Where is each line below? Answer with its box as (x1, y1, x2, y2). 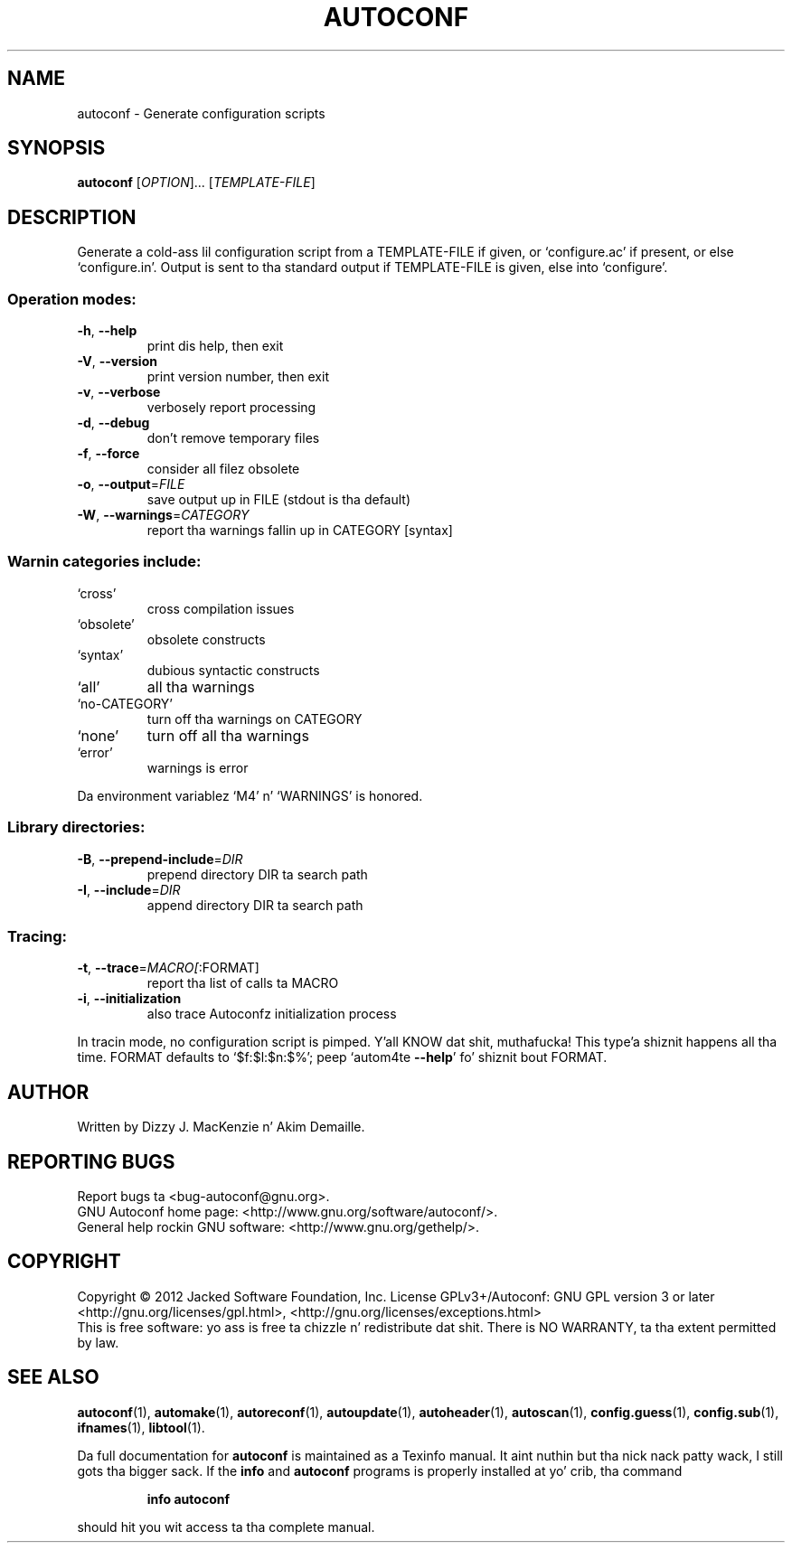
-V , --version (77, 353, 157, 370)
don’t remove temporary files (146, 430, 320, 446)
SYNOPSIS (7, 136, 106, 160)
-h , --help (77, 323, 137, 339)
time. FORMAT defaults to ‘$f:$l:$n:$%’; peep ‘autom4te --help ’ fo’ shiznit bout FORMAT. (77, 1049, 608, 1066)
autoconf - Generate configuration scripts (77, 105, 325, 121)
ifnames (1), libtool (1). (77, 1419, 205, 1435)
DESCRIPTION (7, 205, 137, 229)
